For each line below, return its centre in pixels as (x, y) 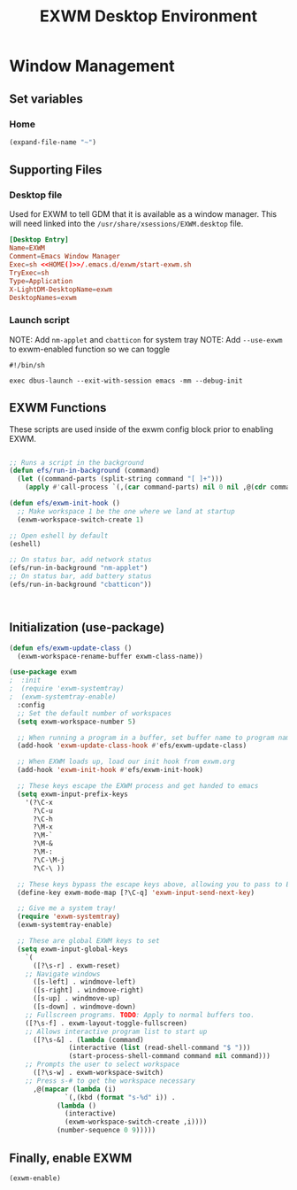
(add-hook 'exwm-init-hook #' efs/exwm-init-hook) (110, 770)
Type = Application (41, 281)
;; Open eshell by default (59, 536)
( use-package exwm (43, 672)
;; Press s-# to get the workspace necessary (110, 1081)
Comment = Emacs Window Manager (65, 257)
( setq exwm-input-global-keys (72, 949)
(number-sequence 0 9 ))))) (106, 1131)
